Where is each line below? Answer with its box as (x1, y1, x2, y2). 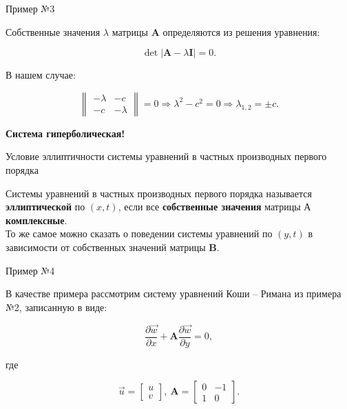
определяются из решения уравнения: (162, 24, 320, 39)
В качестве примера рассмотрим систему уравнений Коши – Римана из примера (6, 286, 341, 301)
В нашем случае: (6, 68, 76, 82)
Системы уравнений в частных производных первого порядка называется (6, 186, 312, 200)
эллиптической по (6, 199, 85, 214)
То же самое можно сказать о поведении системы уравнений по (6, 226, 273, 241)
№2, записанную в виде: (6, 299, 107, 314)
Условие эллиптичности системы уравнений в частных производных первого (6, 149, 327, 163)
